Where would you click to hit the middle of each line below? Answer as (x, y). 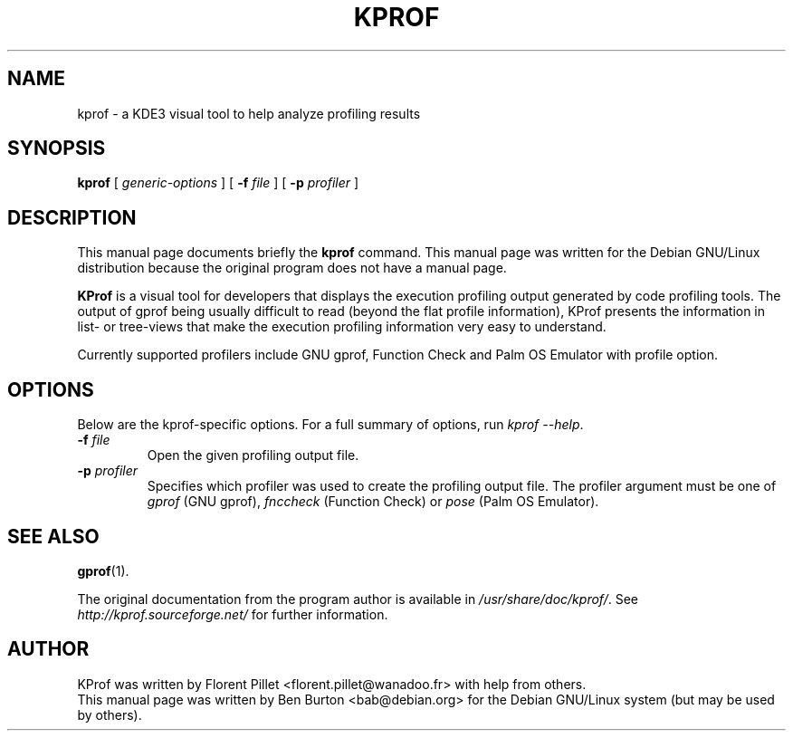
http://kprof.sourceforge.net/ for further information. (233, 614)
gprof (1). (103, 570)
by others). (110, 714)
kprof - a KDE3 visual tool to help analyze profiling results (249, 113)
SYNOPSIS (57, 149)
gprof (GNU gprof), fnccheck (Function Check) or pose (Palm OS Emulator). (373, 502)
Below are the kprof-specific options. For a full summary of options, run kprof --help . (330, 425)
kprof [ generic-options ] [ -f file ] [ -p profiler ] (218, 183)
